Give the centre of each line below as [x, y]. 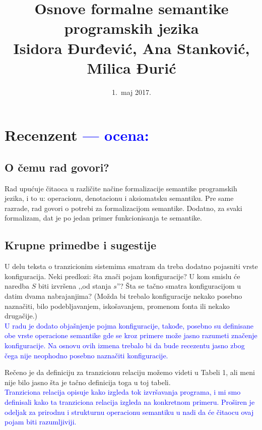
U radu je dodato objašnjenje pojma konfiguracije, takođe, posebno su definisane [129, 325]
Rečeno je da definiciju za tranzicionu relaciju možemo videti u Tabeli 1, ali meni [130, 372]
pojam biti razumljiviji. [41, 422]
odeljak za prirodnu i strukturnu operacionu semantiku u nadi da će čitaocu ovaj [129, 412]
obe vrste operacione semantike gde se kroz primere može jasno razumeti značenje [131, 335]
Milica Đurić [132, 67]
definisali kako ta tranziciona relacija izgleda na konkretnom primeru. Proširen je [130, 401]
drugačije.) [21, 316]
